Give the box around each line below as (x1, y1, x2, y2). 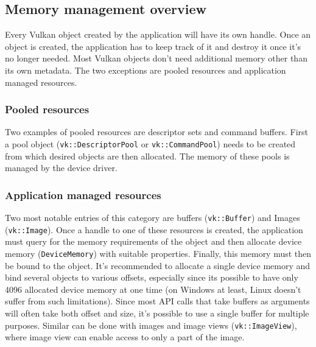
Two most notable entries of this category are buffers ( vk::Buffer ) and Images (5, 211, 300, 224)
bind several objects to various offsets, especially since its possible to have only (5, 271, 298, 284)
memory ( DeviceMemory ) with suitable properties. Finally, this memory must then (5, 247, 312, 259)
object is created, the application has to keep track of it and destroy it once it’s (5, 40, 301, 52)
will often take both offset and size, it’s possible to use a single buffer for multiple (5, 306, 309, 319)
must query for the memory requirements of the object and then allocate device (5, 235, 302, 248)
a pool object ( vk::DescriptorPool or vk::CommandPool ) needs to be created (5, 137, 296, 150)
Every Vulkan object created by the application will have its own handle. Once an (5, 28, 311, 41)
